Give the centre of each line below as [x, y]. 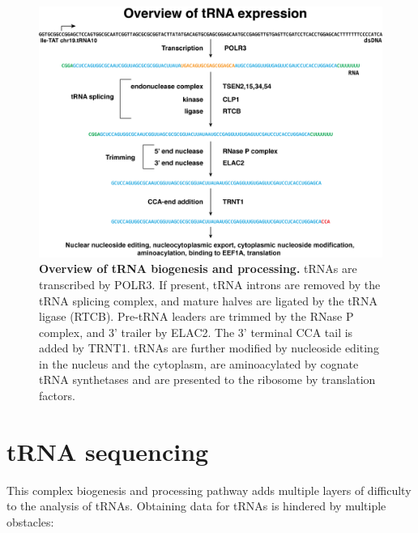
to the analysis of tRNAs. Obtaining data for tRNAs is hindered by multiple [196, 506]
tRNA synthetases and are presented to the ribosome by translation [207, 379]
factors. [57, 396]
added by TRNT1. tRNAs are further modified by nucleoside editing [209, 348]
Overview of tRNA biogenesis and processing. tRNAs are [198, 269]
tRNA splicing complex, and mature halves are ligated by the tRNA [208, 300]
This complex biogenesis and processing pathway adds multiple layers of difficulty [209, 490]
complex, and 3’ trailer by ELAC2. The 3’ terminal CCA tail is [196, 332]
